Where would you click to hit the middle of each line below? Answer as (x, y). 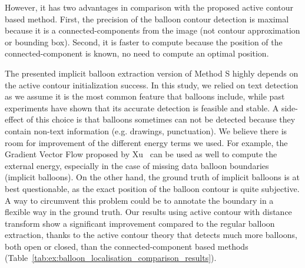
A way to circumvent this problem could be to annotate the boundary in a (139, 200)
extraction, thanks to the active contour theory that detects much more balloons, (151, 235)
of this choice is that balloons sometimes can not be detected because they (161, 119)
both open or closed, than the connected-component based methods (127, 246)
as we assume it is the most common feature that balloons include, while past (145, 96)
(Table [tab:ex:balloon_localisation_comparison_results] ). (111, 258)
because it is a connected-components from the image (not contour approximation (152, 30)
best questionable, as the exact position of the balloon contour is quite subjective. (152, 188)
